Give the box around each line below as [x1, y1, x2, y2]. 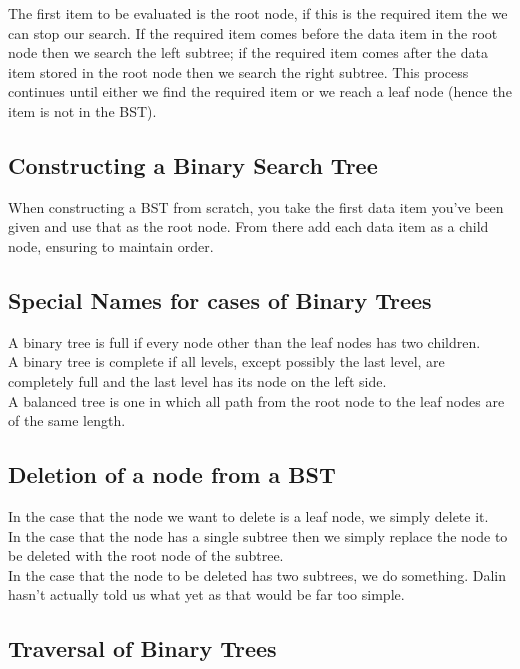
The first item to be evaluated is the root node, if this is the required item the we [8, 3, 508, 23]
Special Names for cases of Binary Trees [8, 284, 432, 315]
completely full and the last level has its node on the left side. [8, 370, 387, 391]
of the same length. [8, 410, 126, 431]
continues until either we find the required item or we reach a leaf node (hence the [8, 81, 512, 102]
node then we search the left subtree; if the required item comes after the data [8, 42, 488, 63]
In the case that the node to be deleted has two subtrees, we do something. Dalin [8, 564, 506, 585]
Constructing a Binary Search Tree [8, 149, 378, 180]
